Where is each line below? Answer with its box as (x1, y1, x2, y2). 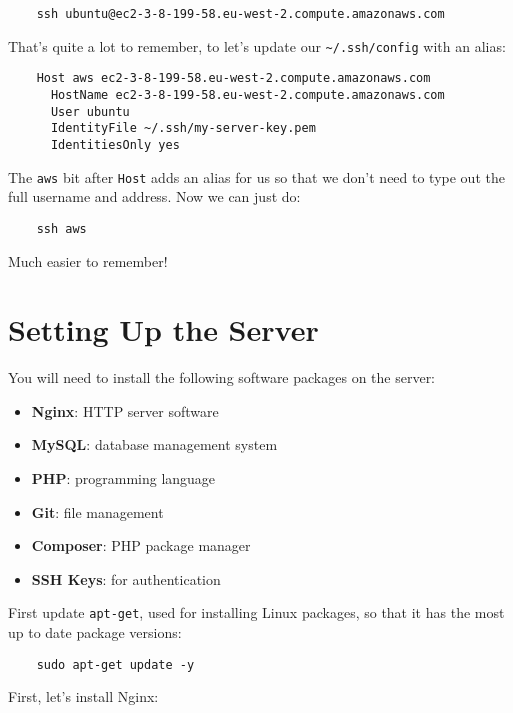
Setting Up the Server (8, 309, 319, 350)
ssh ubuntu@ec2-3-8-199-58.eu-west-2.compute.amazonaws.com (36, 7, 445, 21)
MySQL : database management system (31, 434, 278, 455)
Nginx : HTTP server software (31, 400, 219, 421)
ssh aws (36, 221, 87, 236)
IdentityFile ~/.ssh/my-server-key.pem (50, 121, 316, 136)
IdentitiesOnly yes (50, 137, 180, 152)
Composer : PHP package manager (31, 535, 251, 556)
